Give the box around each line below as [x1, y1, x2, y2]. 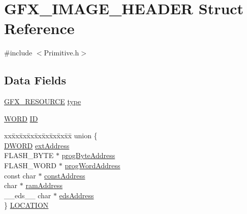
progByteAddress [61, 150, 115, 161]
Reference [4, 18, 75, 39]
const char [4, 170, 36, 180]
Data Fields [4, 72, 67, 88]
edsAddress [59, 190, 94, 200]
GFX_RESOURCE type [4, 96, 81, 107]
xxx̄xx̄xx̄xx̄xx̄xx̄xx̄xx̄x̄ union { [4, 130, 98, 141]
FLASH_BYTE [4, 150, 54, 161]
